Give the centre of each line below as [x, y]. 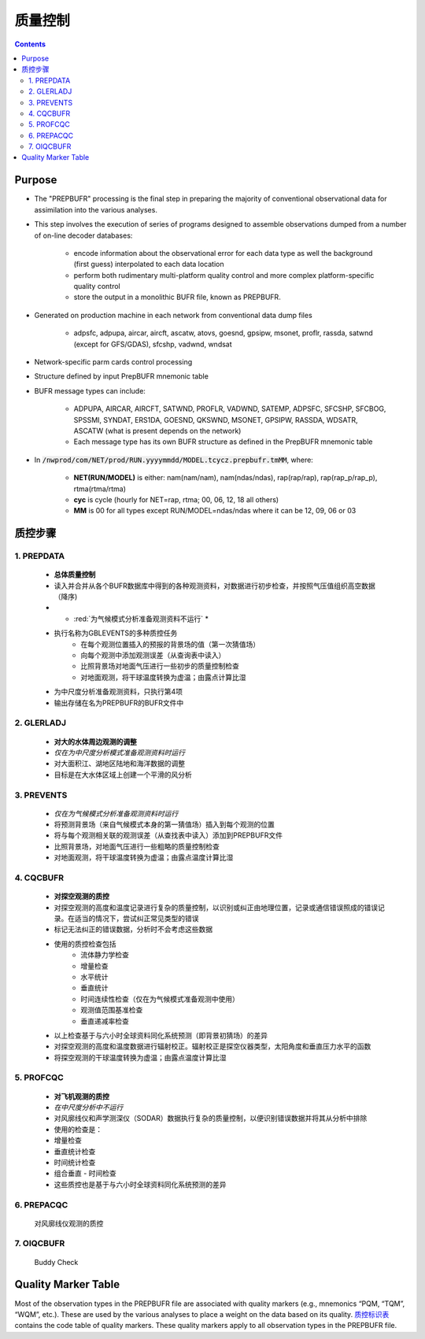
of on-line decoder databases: [83, 235]
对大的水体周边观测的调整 [95, 742]
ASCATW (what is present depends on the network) [157, 431]
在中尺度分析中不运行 [89, 1108]
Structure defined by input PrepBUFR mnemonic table [121, 376]
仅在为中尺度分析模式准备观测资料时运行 [119, 753]
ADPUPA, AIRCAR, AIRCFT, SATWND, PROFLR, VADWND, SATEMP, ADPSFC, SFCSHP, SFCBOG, [230, 409]
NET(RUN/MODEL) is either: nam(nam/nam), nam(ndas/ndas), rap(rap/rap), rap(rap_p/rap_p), [225, 478]
